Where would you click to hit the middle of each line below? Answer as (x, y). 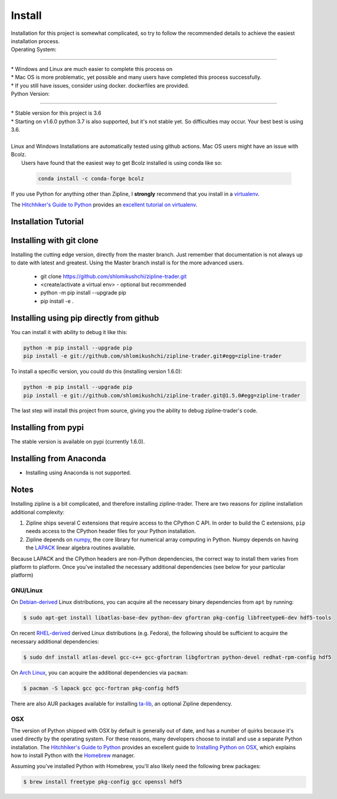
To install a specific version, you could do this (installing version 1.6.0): (96, 371)
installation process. (35, 41)
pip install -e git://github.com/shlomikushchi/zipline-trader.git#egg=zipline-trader (153, 356)
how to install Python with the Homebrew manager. (73, 756)
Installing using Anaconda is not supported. (78, 473)
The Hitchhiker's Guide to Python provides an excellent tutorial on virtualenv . (104, 205)
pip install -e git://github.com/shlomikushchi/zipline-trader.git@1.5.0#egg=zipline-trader (162, 395)
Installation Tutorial (47, 221)
